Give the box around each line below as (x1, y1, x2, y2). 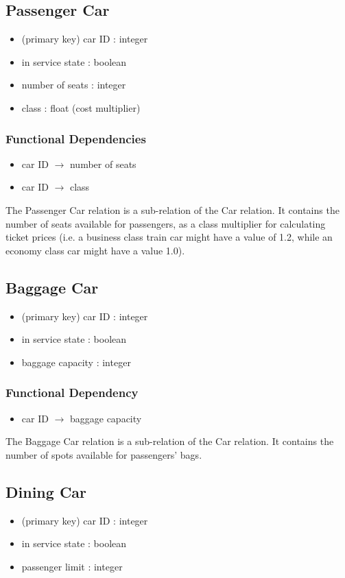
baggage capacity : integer (21, 354, 131, 369)
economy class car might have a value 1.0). (5, 243, 185, 257)
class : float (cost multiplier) (21, 100, 141, 115)
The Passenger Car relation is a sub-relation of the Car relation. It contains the (5, 202, 340, 217)
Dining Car (5, 481, 87, 502)
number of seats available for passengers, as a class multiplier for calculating (5, 216, 326, 230)
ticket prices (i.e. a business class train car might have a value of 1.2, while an (5, 230, 333, 244)
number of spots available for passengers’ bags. (5, 447, 202, 461)
